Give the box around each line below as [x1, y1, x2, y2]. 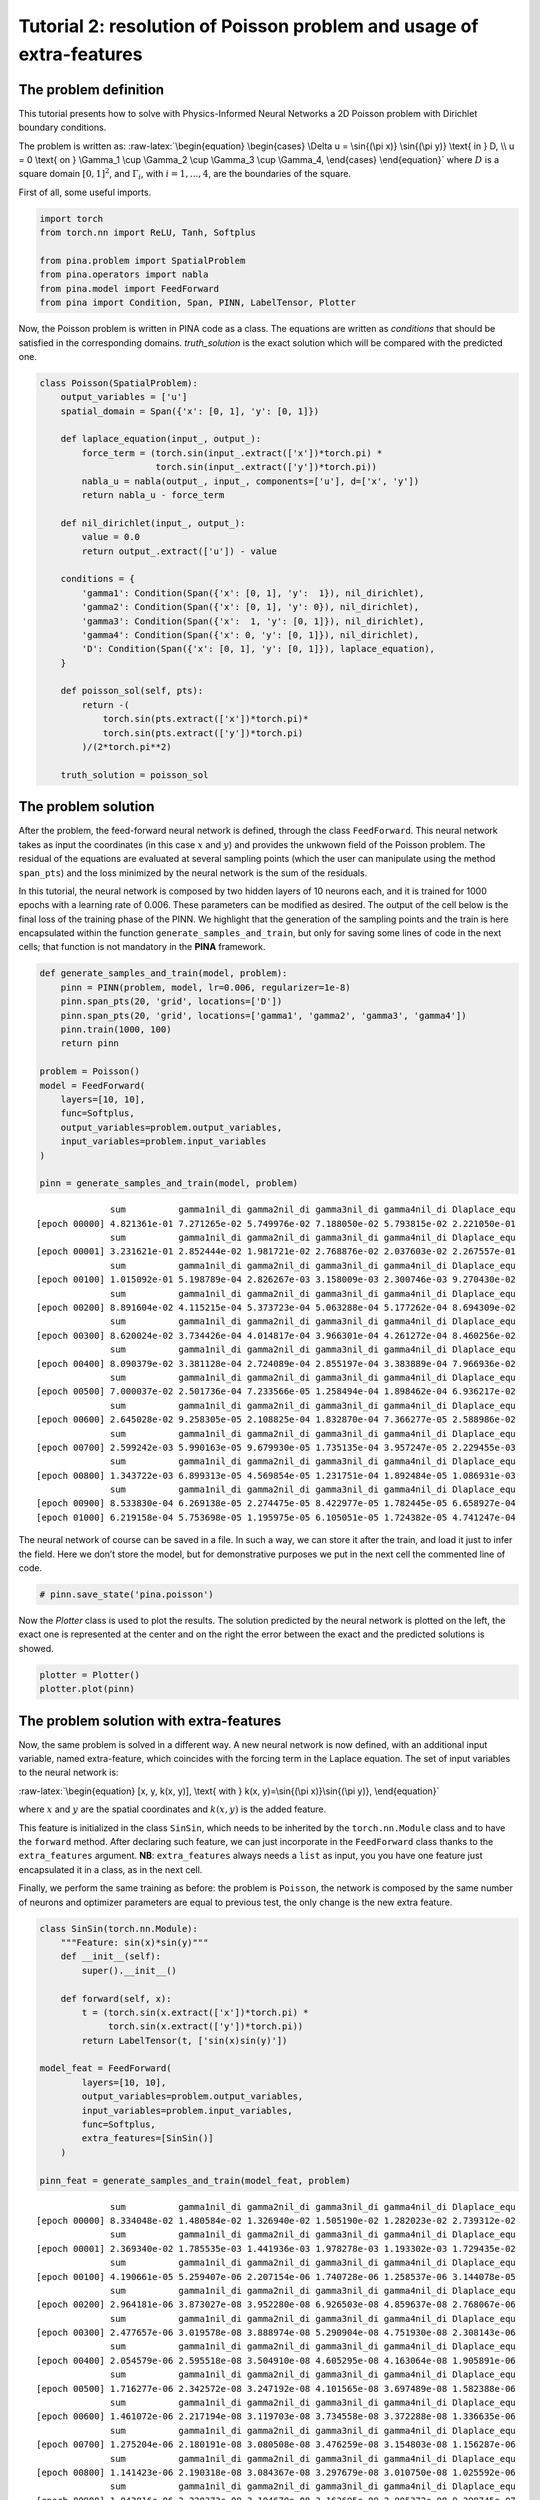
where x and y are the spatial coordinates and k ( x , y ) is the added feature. [18, 1803, 327, 1815]
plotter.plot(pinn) [39, 1683, 135, 1695]
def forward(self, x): [60, 1993, 172, 2004]
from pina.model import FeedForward [39, 283, 220, 294]
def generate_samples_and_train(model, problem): [39, 968, 288, 979]
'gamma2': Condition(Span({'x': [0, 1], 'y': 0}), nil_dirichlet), [81, 601, 420, 613]
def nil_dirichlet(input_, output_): [60, 517, 246, 529]
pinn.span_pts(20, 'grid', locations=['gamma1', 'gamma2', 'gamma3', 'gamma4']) [60, 1010, 467, 1021]
